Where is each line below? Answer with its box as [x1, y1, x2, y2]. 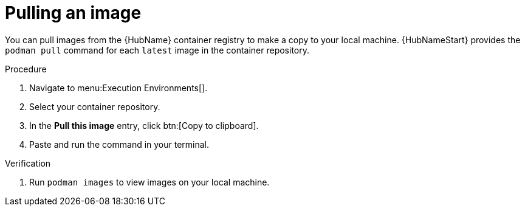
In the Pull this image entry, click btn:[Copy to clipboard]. [29, 120, 259, 131]
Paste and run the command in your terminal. [29, 139, 210, 150]
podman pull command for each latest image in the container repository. [5, 44, 310, 55]
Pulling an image [5, 2, 142, 23]
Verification [5, 157, 51, 168]
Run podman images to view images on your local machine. [29, 176, 270, 187]
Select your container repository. [29, 101, 160, 112]
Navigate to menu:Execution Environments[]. [29, 82, 208, 93]
